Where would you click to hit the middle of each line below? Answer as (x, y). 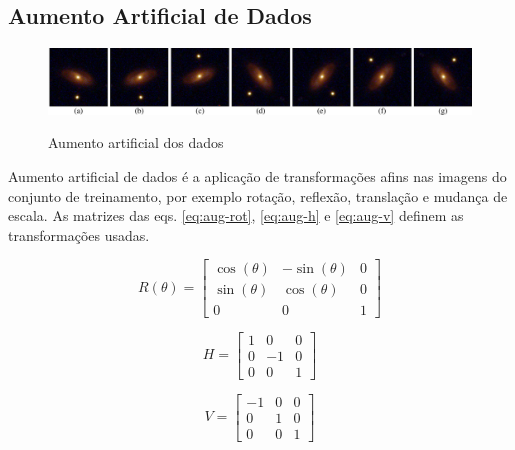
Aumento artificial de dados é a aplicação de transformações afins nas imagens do (257, 176)
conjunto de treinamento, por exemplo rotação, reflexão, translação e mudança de (258, 195)
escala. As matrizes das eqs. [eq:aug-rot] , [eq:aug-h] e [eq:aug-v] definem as (236, 215)
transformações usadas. (79, 234)
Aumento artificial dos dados (136, 142)
